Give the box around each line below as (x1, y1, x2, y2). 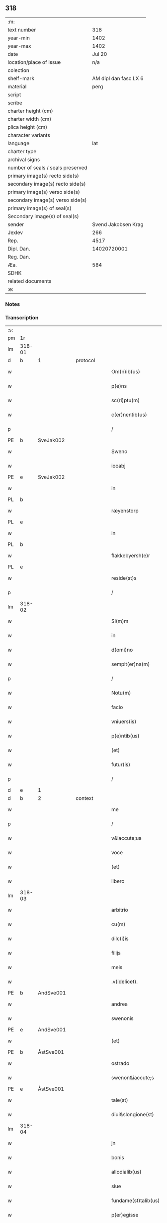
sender (7, 221, 24, 228)
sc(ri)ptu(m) (111, 397, 140, 404)
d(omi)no (111, 646, 133, 653)
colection (7, 67, 30, 74)
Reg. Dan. (7, 253, 31, 260)
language (7, 140, 30, 147)
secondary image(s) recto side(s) (7, 180, 86, 187)
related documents (7, 277, 52, 284)
